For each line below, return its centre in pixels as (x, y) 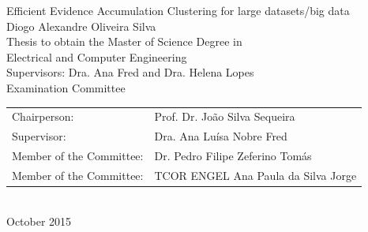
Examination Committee (66, 87)
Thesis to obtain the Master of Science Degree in (124, 41)
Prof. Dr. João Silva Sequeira (225, 116)
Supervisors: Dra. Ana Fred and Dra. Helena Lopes (130, 72)
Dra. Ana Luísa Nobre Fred (221, 136)
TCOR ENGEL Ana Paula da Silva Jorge (255, 175)
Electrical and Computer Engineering (97, 56)
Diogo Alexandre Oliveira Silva (81, 26)
